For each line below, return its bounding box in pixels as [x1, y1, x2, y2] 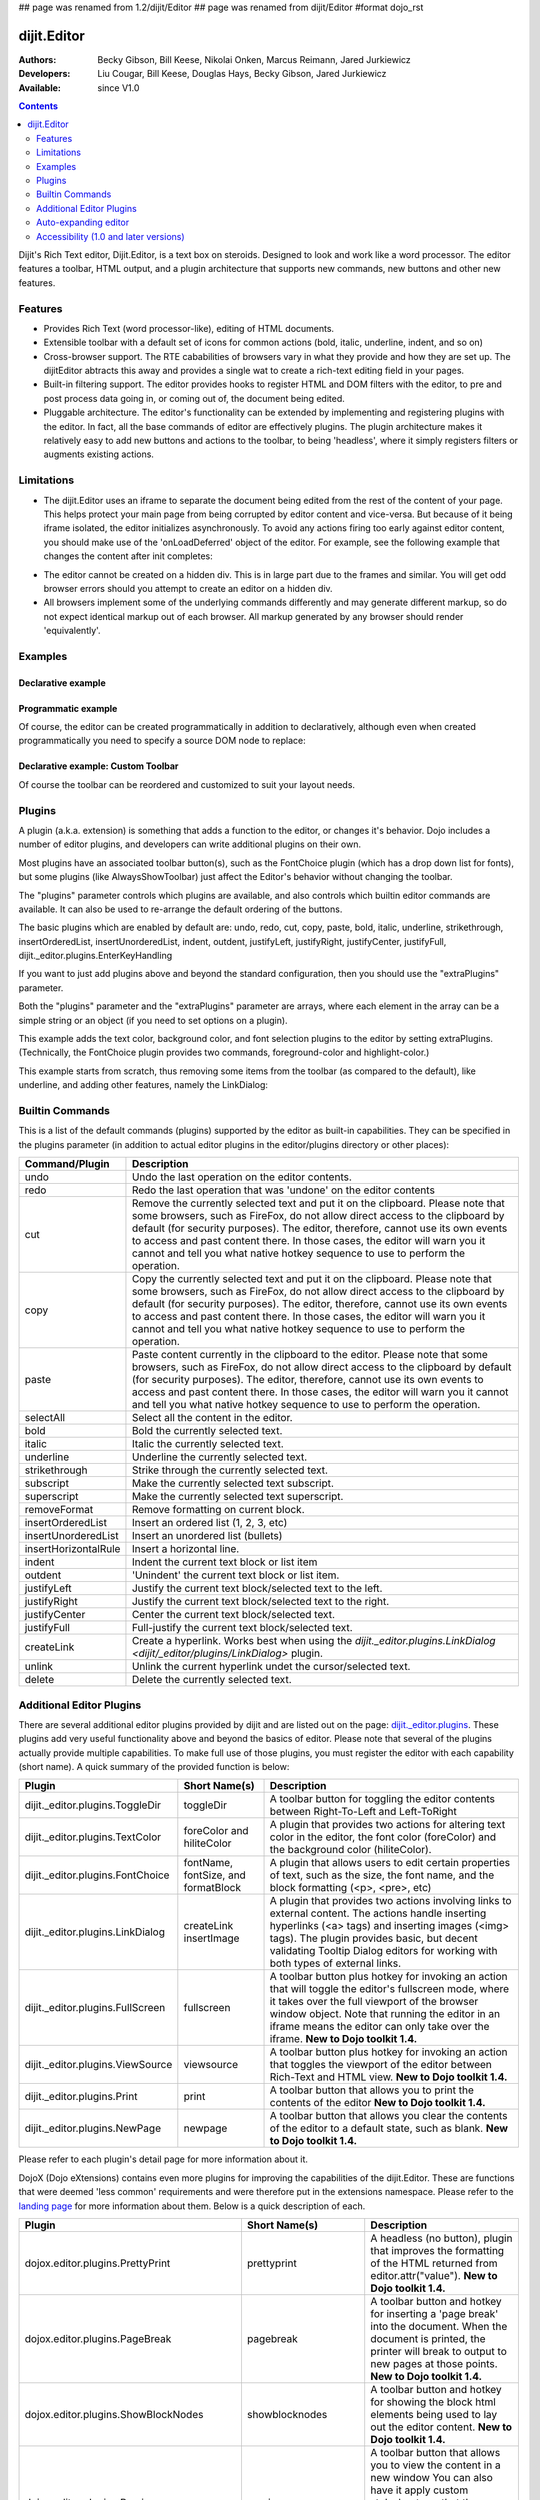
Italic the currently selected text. [131, 1437, 284, 1451]
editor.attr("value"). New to [370, 2269, 499, 2282]
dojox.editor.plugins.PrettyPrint [24, 2256, 171, 2270]
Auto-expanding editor [36, 216, 130, 229]
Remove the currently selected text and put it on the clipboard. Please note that [131, 1196, 505, 1210]
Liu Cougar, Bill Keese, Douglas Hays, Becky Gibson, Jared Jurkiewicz [97, 68, 387, 80]
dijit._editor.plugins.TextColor [24, 1830, 162, 1844]
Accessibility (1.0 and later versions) [36, 230, 185, 242]
